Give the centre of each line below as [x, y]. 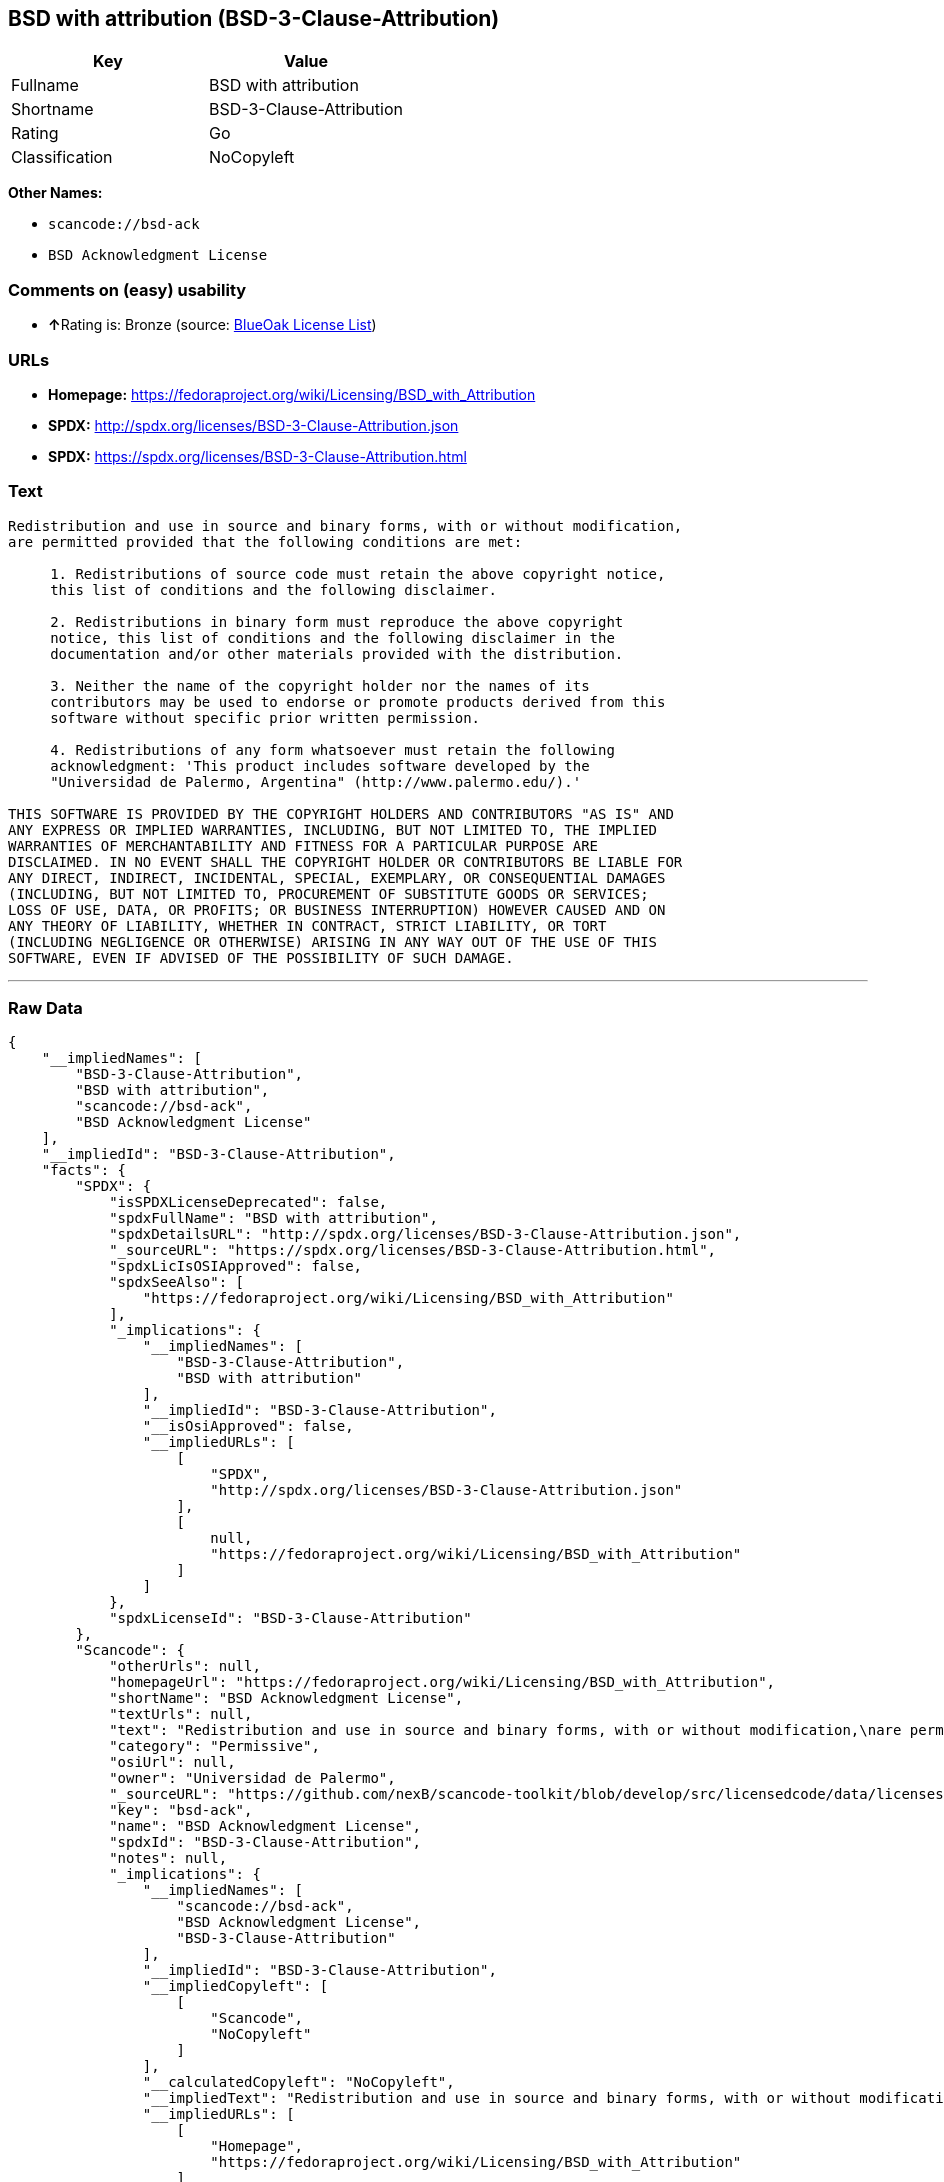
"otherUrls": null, [185, 1666]
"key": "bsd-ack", [181, 1810]
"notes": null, [168, 1858]
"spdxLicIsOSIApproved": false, [236, 1266]
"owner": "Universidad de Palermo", [252, 1778]
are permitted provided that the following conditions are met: [265, 541]
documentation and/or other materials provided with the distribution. [337, 653]
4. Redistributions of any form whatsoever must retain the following [332, 749]
